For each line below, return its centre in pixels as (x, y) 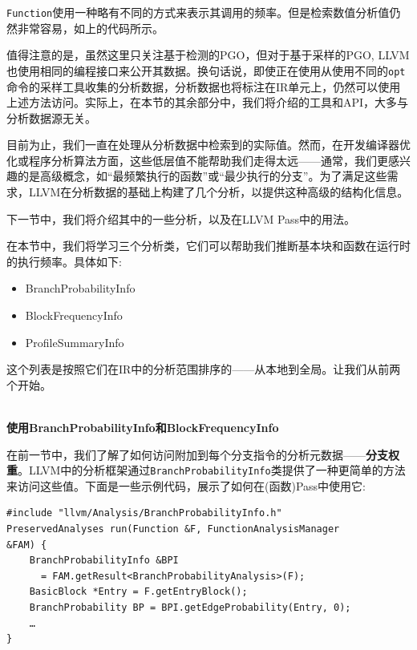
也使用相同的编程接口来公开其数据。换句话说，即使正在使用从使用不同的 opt (206, 70)
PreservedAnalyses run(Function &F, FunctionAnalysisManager (173, 529)
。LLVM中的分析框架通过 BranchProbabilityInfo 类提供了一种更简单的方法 (212, 470)
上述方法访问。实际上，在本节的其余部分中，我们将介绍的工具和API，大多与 (208, 102)
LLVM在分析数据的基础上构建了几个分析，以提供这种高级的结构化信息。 (219, 192)
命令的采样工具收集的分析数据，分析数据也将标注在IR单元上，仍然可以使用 (204, 86)
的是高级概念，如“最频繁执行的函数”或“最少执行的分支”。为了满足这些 (202, 176)
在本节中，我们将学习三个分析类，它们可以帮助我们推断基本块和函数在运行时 (208, 246)
